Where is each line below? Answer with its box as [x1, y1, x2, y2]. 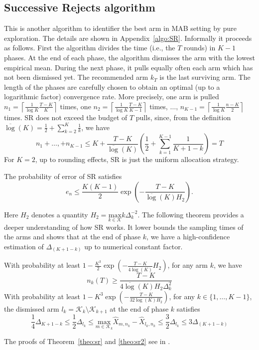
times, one [60, 101, 91, 111]
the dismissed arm [4, 303, 59, 314]
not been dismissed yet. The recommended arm [4, 72, 148, 82]
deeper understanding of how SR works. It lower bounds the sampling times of [4, 221, 244, 232]
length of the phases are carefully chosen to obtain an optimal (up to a [4, 81, 220, 92]
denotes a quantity [31, 209, 88, 219]
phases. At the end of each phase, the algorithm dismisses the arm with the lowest [4, 52, 255, 62]
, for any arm [167, 260, 208, 270]
